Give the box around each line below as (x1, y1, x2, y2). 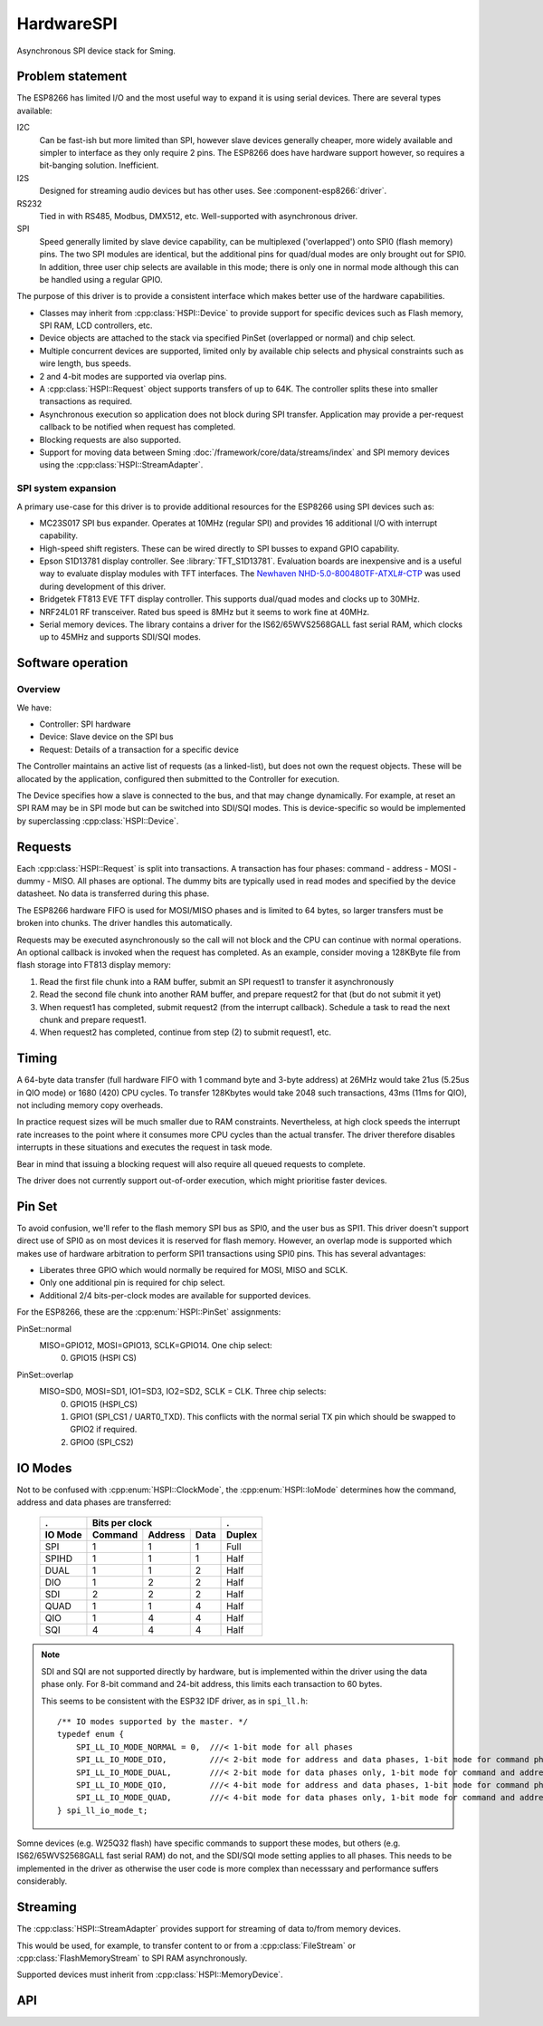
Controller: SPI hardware (39, 719, 131, 729)
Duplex (226, 1529, 258, 1541)
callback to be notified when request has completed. (39, 421, 235, 432)
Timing (16, 1051, 58, 1066)
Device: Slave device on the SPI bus (39, 731, 174, 742)
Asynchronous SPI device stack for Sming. (16, 45, 176, 56)
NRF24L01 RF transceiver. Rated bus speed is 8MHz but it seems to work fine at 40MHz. (39, 606, 370, 617)
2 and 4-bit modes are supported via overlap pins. (39, 371, 227, 381)
